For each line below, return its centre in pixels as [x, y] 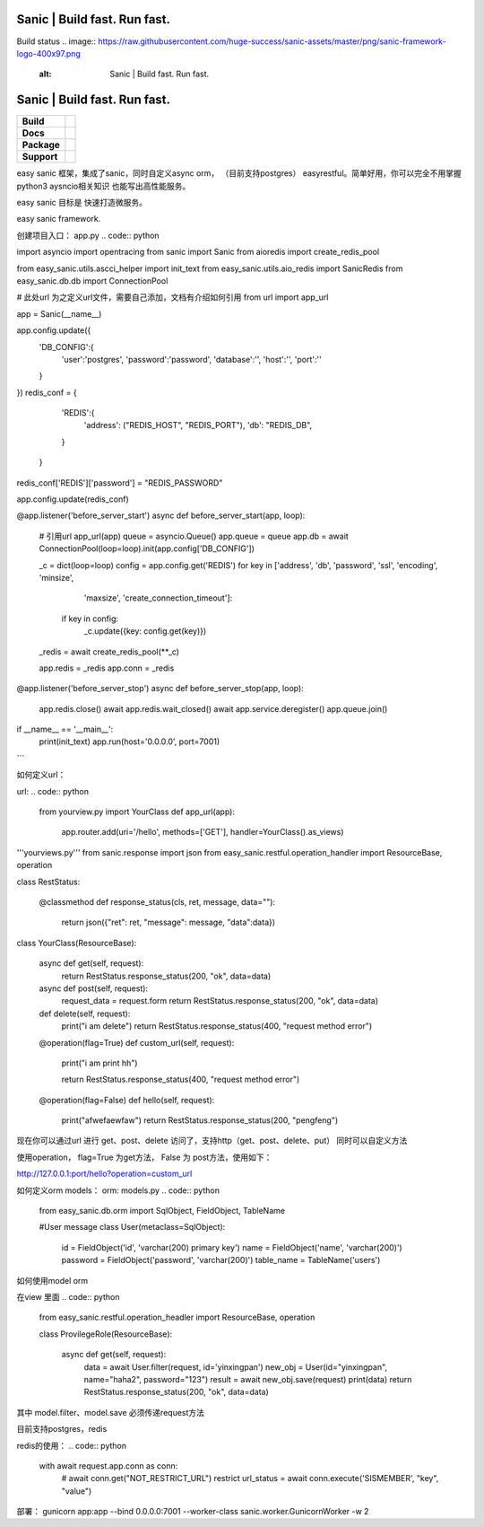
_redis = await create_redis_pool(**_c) [109, 652]
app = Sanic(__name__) [59, 313]
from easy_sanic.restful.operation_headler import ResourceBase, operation [177, 1317]
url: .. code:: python [53, 791]
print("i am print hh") [99, 1063]
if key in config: [90, 619]
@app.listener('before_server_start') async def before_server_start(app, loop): [161, 515]
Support [40, 157]
